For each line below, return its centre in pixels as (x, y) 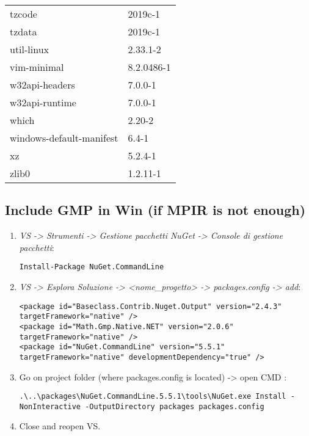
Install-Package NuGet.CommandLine (92, 267)
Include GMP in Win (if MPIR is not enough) (155, 210)
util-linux (30, 49)
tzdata (24, 31)
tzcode (24, 14)
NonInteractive (50, 406)
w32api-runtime (43, 102)
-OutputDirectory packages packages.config (175, 406)
